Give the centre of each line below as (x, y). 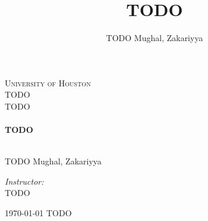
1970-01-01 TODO (38, 213)
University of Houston (48, 83)
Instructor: (24, 181)
